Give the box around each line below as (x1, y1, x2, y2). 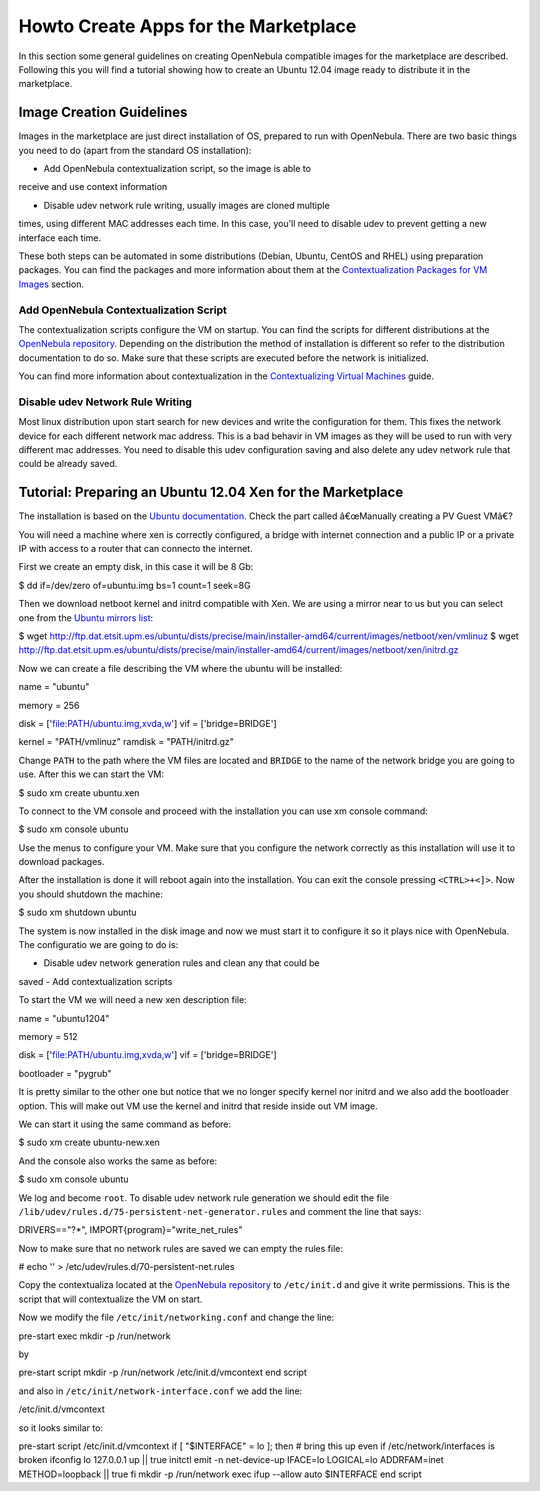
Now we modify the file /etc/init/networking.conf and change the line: (18, 1311, 335, 1324)
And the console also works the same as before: (18, 1155, 218, 1167)
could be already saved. (18, 458, 118, 470)
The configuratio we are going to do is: (18, 939, 179, 951)
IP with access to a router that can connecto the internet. (18, 543, 254, 555)
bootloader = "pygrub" (18, 1067, 112, 1079)
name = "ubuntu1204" (18, 1012, 110, 1024)
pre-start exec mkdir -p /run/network (18, 1330, 172, 1342)
